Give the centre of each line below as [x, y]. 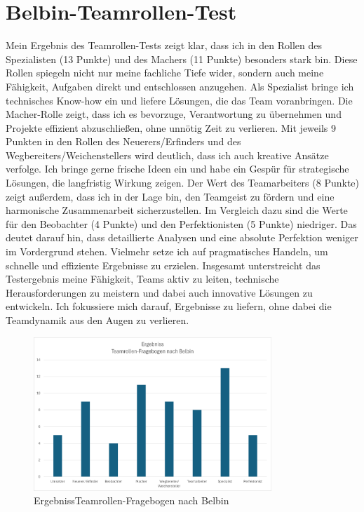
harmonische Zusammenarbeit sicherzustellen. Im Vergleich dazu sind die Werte [177, 210]
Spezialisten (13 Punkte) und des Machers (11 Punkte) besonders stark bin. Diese [182, 59]
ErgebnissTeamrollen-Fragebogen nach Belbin [132, 500]
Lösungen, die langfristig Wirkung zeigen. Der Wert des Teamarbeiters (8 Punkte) [182, 183]
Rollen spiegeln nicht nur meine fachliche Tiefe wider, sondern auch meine [165, 73]
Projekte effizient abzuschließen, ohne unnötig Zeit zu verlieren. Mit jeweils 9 [171, 127]
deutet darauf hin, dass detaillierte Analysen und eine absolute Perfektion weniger [182, 237]
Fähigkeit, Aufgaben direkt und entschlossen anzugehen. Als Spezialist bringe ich [180, 86]
